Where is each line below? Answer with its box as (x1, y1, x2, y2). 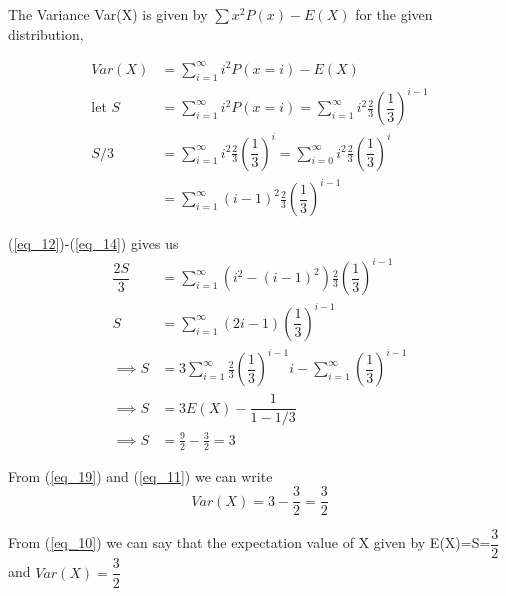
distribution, (8, 23, 84, 44)
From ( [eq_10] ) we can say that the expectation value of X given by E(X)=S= (8, 532, 491, 553)
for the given (355, 4, 433, 24)
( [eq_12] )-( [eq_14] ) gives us (8, 233, 179, 254)
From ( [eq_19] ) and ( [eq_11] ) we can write (8, 465, 273, 486)
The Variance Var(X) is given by (8, 4, 208, 24)
